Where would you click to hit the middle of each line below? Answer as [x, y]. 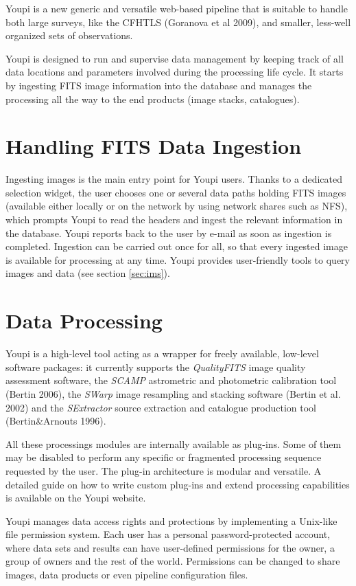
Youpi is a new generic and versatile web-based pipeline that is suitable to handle [177, 8]
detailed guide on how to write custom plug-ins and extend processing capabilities [178, 484]
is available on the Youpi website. [76, 498]
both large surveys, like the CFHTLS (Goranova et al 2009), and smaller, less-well [178, 22]
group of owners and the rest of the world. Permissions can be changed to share [173, 561]
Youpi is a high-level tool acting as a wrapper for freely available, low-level [162, 353]
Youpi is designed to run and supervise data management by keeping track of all [175, 58]
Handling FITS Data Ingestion [154, 146]
